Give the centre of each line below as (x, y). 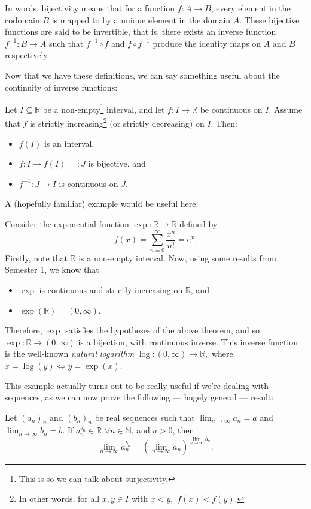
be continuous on (231, 109)
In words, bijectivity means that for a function (90, 8)
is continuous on (89, 183)
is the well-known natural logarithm (70, 353)
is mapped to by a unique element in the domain (141, 19)
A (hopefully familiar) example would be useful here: (102, 204)
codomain (22, 19)
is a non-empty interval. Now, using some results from (177, 257)
